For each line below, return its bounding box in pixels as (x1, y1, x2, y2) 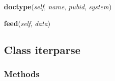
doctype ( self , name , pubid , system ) (4, 1, 112, 11)
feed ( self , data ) (4, 18, 51, 28)
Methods (4, 67, 40, 80)
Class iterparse (4, 42, 81, 57)
